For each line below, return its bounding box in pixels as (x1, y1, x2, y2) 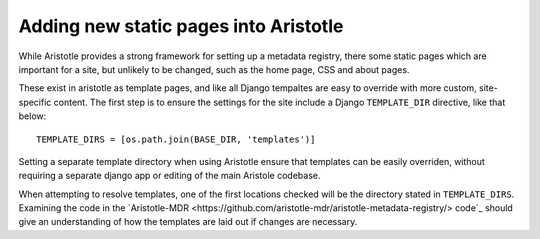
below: (18, 110, 47, 122)
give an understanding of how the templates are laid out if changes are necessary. (18, 216, 358, 228)
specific (18, 96, 52, 108)
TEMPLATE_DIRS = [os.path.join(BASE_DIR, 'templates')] (36, 133, 316, 145)
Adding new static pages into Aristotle (18, 15, 344, 37)
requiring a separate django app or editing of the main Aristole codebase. (18, 170, 321, 182)
